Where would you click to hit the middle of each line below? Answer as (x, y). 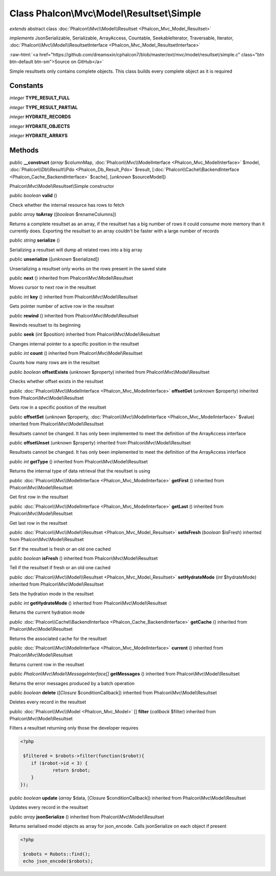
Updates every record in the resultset (49, 807)
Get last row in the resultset (38, 523)
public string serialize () (35, 240)
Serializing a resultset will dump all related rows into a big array (76, 250)
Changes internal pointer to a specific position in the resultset (74, 344)
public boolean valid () (33, 196)
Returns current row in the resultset (47, 664)
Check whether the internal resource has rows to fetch (67, 205)
